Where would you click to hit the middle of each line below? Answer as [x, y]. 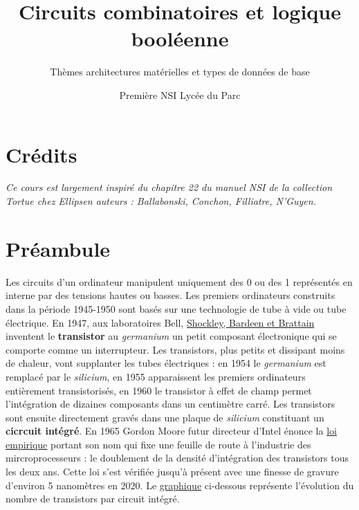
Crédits [42, 154]
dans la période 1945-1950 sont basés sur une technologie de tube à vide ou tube [176, 308]
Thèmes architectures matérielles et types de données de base [180, 72]
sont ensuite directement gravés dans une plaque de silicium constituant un [165, 417]
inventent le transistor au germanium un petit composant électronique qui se [171, 336]
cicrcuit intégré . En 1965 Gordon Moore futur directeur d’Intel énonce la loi [171, 431]
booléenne [180, 38]
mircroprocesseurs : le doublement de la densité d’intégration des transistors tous [177, 458]
